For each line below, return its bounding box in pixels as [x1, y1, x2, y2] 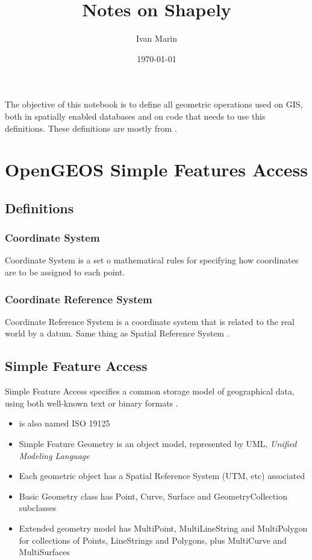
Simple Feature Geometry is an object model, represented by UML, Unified [19, 437, 297, 450]
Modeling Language [19, 449, 90, 462]
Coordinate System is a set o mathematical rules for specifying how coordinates [5, 254, 299, 266]
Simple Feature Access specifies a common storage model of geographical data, [5, 385, 295, 397]
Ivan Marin [136, 32, 178, 45]
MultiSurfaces [19, 546, 70, 558]
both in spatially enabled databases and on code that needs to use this [5, 109, 266, 122]
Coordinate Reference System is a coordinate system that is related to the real [5, 315, 295, 327]
